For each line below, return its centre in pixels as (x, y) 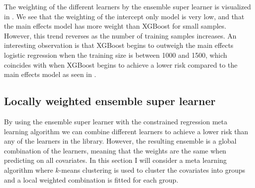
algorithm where (29, 169)
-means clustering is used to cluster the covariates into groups (152, 169)
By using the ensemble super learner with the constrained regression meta (116, 121)
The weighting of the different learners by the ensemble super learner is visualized (127, 6)
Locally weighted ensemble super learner (110, 101)
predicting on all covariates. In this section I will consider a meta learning (115, 160)
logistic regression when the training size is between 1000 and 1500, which (116, 55)
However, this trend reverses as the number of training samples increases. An (120, 35)
